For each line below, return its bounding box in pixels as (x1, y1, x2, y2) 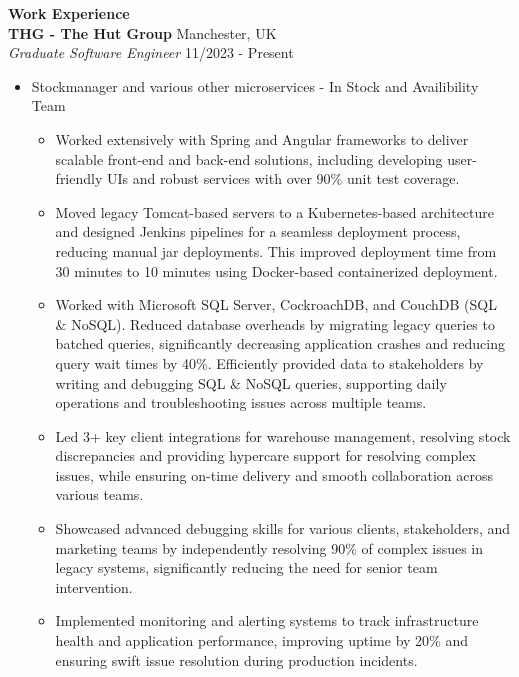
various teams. (55, 484, 144, 505)
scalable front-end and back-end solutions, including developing (55, 148, 443, 169)
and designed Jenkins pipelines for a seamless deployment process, (55, 221, 461, 242)
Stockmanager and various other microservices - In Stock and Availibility (31, 75, 479, 96)
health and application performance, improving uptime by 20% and (55, 630, 468, 651)
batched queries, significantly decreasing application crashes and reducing (55, 333, 505, 354)
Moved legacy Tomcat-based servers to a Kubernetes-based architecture (55, 201, 495, 222)
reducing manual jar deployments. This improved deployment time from (55, 240, 497, 261)
